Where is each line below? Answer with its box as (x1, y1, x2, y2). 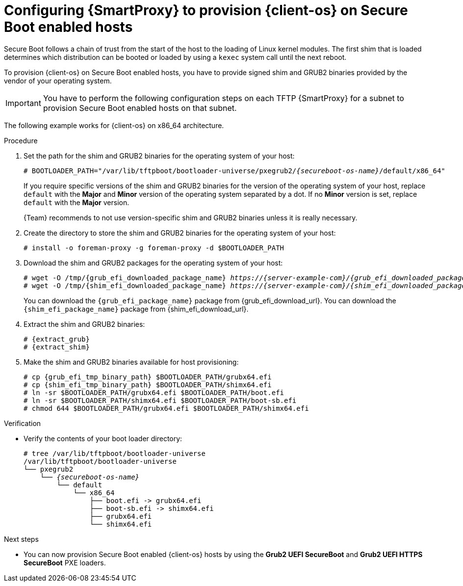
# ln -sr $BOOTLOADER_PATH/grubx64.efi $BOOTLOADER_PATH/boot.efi (24, 388, 284, 397)
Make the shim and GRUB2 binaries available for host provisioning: (24, 357, 239, 366)
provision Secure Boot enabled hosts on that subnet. (43, 103, 237, 113)
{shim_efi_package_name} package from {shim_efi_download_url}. (24, 304, 249, 313)
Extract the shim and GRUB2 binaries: (24, 320, 145, 328)
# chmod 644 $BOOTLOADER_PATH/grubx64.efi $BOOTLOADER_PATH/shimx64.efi (24, 404, 309, 412)
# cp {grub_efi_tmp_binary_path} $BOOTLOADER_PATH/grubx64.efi (24, 373, 272, 381)
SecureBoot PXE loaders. (24, 558, 106, 567)
